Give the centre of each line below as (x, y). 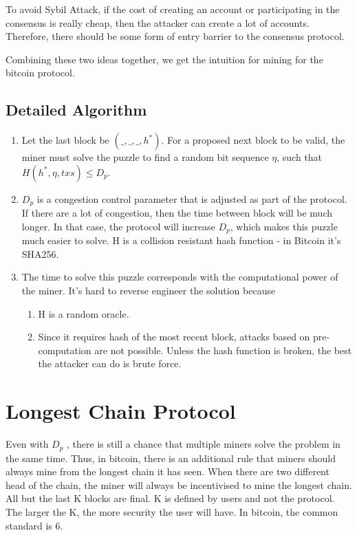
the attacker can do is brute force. (110, 363)
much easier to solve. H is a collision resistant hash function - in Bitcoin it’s (181, 240)
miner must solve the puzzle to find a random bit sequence (145, 157)
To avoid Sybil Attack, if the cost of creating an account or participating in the (173, 9)
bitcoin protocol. (40, 73)
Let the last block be (65, 140)
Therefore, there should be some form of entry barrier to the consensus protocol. (175, 36)
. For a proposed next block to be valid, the (253, 140)
